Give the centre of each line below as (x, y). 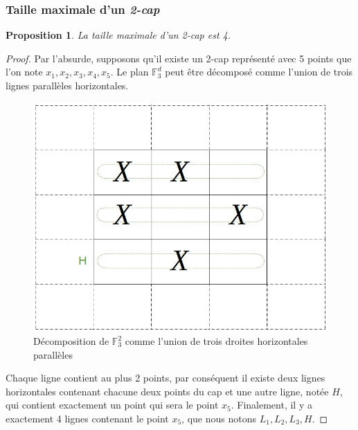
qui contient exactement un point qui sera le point (112, 405)
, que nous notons (219, 418)
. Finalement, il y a (271, 405)
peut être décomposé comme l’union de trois (259, 72)
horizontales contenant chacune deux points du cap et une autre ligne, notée (167, 391)
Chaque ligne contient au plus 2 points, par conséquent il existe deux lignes (165, 378)
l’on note (24, 72)
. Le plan (129, 72)
